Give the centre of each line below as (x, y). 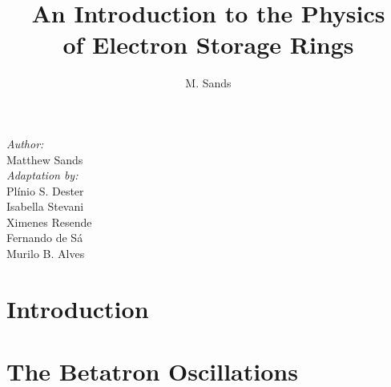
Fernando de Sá (45, 238)
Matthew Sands (45, 159)
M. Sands (208, 83)
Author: (25, 143)
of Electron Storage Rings (208, 44)
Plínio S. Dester (45, 190)
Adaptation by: (42, 175)
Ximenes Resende (49, 222)
